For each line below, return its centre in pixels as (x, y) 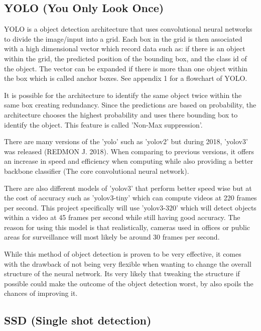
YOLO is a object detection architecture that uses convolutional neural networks (128, 29)
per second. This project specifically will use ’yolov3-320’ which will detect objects (130, 207)
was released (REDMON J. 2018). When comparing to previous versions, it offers (129, 151)
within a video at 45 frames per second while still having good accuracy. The (122, 217)
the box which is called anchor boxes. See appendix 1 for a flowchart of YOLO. (126, 78)
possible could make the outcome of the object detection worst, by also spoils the (129, 283)
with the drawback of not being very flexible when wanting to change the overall (128, 263)
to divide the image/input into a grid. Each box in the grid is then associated (123, 38)
